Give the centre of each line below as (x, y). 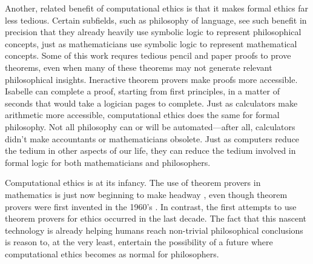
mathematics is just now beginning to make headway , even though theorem (146, 194)
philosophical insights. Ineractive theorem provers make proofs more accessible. (151, 79)
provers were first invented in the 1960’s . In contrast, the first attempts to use (151, 206)
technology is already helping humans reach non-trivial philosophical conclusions (154, 230)
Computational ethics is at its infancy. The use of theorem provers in (133, 183)
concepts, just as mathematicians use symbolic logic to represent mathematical (151, 43)
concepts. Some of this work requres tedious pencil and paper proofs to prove (148, 55)
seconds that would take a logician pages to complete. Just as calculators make (151, 103)
